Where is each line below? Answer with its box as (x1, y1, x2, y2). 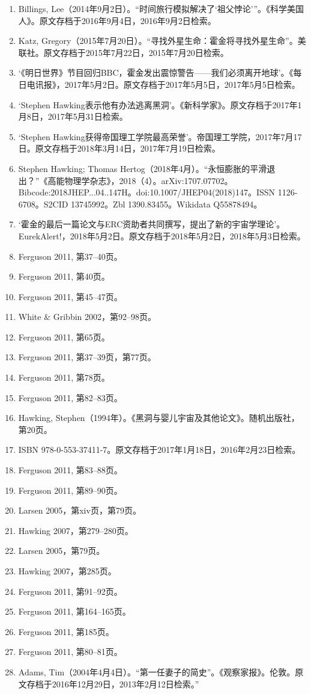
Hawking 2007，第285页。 (18, 565, 116, 577)
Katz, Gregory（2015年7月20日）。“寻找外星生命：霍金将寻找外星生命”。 (18, 34, 298, 47)
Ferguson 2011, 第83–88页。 (18, 464, 122, 476)
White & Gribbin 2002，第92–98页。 (18, 310, 157, 323)
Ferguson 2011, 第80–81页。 (18, 645, 122, 658)
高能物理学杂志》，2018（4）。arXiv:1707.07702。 (47, 174, 233, 186)
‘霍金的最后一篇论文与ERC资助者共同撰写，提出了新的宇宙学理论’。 (18, 218, 285, 230)
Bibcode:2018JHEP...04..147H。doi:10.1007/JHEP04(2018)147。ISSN (18, 186, 276, 198)
